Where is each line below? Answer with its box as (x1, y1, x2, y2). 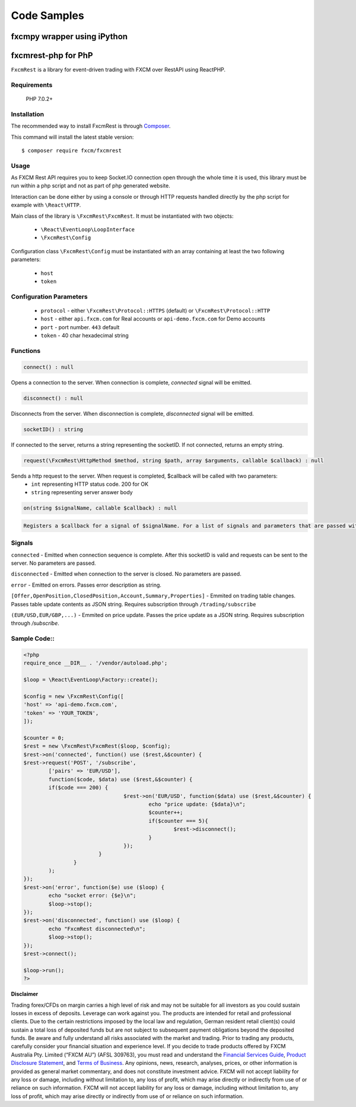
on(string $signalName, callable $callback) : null (23, 505, 177, 511)
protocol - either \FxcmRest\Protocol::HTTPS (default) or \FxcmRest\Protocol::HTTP (40, 307, 271, 314)
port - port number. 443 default (40, 323, 120, 330)
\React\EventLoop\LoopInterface (40, 226, 135, 233)
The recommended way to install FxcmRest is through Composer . (11, 122, 171, 130)
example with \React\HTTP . (11, 202, 81, 209)
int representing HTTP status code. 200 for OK (31, 481, 148, 488)
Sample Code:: (11, 635, 55, 643)
